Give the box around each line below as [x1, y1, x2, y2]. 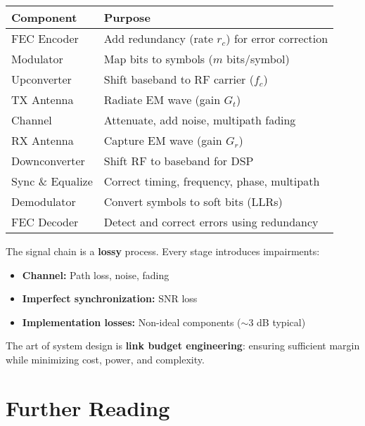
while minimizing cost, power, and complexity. [6, 351, 205, 366]
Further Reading [6, 393, 170, 422]
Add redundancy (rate [103, 30, 214, 46]
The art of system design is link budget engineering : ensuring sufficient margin [6, 338, 360, 353]
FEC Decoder [11, 214, 79, 230]
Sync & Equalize [11, 173, 93, 189]
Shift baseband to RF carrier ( [103, 71, 254, 87]
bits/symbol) [226, 51, 290, 67]
